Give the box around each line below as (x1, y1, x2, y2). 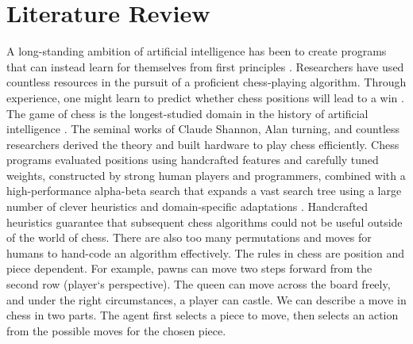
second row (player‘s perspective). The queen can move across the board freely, (6, 276, 391, 292)
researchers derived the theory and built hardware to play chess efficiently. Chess (6, 136, 399, 152)
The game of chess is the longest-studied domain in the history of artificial (6, 105, 369, 121)
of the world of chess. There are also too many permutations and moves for (6, 229, 372, 246)
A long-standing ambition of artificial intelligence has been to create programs (6, 43, 387, 59)
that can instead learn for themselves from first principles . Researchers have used (6, 58, 404, 75)
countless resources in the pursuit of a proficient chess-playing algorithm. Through (6, 74, 407, 90)
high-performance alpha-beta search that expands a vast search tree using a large (6, 182, 402, 199)
